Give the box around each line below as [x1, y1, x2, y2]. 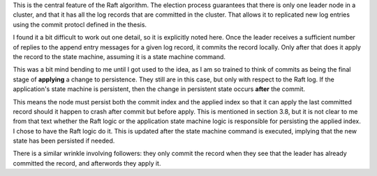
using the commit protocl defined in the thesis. [13, 20, 147, 29]
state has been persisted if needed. [13, 136, 115, 145]
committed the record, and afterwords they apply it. [13, 159, 161, 167]
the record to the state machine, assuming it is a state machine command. [13, 52, 226, 61]
